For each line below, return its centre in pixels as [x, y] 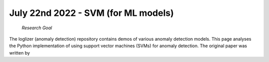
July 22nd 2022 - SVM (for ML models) [91, 13]
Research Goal [37, 28]
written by [19, 53]
